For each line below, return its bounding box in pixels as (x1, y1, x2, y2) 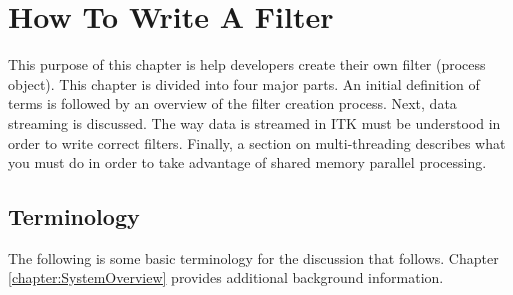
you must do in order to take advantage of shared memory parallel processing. (8, 152, 487, 173)
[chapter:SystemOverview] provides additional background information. (8, 267, 444, 288)
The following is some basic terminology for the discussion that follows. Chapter (8, 247, 499, 268)
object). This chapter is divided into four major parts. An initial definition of (8, 73, 480, 94)
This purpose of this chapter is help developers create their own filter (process (8, 54, 486, 75)
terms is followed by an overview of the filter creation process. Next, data (8, 93, 457, 114)
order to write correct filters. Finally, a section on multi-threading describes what (8, 132, 506, 153)
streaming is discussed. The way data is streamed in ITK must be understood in (8, 112, 501, 133)
